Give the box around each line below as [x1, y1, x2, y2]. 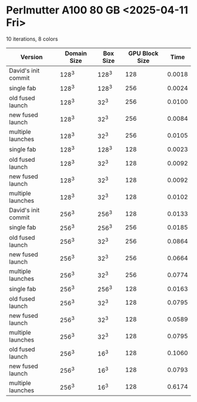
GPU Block [128, 49, 159, 57]
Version [20, 53, 43, 61]
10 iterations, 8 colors [6, 35, 59, 42]
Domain [64, 49, 87, 57]
